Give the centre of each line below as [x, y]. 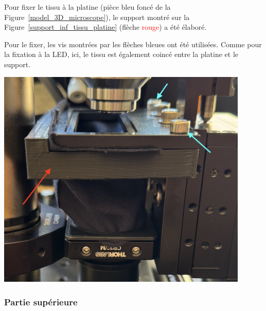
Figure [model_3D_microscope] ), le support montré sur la [97, 17]
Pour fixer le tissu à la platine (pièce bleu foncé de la [87, 7]
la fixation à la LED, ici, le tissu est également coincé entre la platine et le [121, 54]
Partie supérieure [41, 302]
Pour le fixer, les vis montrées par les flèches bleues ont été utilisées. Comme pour [133, 44]
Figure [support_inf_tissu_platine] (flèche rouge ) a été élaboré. [105, 27]
